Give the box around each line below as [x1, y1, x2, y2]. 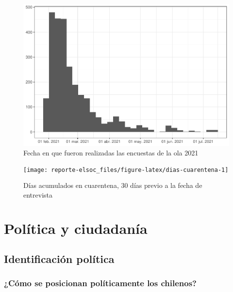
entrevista [23, 189, 53, 200]
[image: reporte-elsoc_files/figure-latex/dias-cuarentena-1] [23, 166, 229, 173]
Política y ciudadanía [4, 218, 148, 238]
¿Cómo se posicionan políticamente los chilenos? [4, 277, 197, 289]
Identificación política [4, 251, 115, 266]
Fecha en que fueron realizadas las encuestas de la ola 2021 [23, 148, 199, 158]
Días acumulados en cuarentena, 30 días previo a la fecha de [23, 180, 202, 190]
